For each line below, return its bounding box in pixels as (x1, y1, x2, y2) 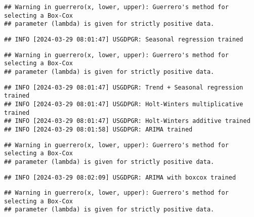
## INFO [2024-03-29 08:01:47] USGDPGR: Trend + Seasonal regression (4, 83, 243, 91)
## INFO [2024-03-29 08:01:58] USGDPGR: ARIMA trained (4, 125, 193, 133)
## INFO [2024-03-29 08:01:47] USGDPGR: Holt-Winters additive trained (4, 117, 250, 125)
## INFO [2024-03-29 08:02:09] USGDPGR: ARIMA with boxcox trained (4, 173, 236, 181)
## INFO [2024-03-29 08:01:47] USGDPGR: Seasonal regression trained (4, 35, 243, 43)
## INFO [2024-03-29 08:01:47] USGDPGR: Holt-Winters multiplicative (4, 100, 243, 108)
